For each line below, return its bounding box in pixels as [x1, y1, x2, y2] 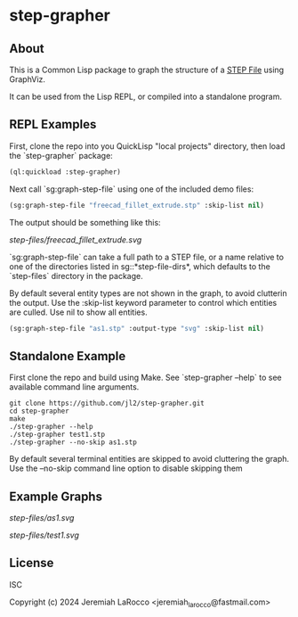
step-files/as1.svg [9, 513, 75, 523]
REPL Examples [9, 117, 97, 132]
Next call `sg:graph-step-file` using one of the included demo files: [9, 184, 254, 194]
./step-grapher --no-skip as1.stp [9, 438, 138, 447]
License [9, 555, 54, 571]
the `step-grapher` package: [9, 150, 113, 160]
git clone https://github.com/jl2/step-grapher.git [9, 399, 205, 408]
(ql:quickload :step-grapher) [9, 167, 122, 177]
